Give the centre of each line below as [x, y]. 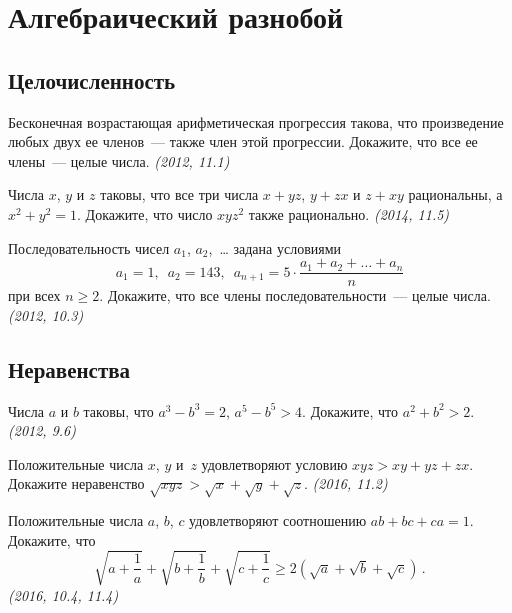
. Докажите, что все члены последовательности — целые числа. [295, 295]
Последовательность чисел [89, 247]
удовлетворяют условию [274, 463]
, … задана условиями [275, 247]
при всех [34, 295]
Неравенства [69, 368]
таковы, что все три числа [179, 194]
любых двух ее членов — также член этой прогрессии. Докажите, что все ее [243, 141]
